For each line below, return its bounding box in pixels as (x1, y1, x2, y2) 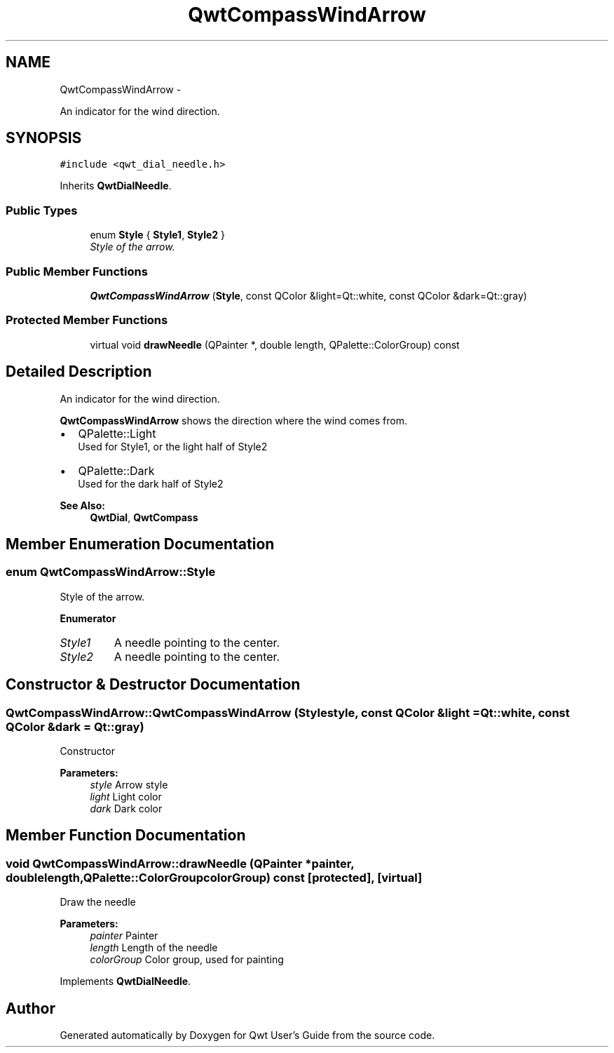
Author (6, 999, 55, 1017)
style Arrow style (90, 778, 168, 791)
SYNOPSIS (6, 129, 82, 147)
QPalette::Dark (78, 463, 155, 478)
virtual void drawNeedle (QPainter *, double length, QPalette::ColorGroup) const (90, 338, 460, 351)
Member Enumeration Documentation (6, 535, 275, 553)
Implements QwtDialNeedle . (60, 975, 191, 988)
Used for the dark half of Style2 (78, 477, 224, 490)
